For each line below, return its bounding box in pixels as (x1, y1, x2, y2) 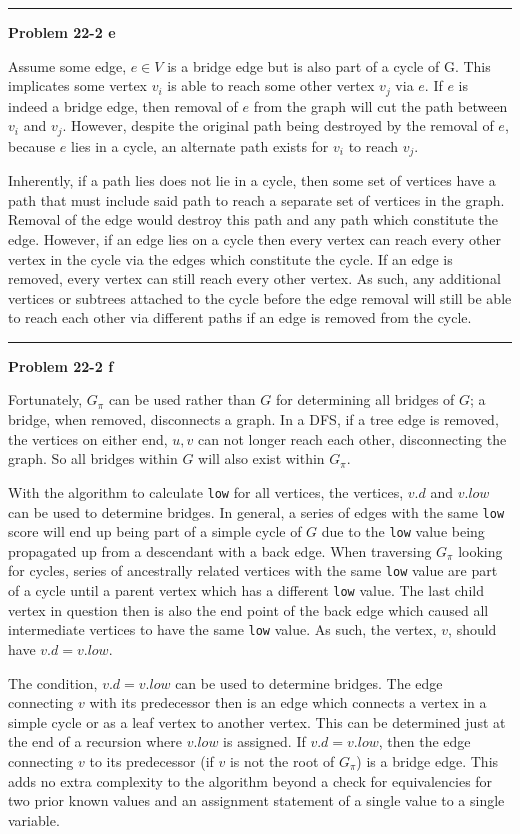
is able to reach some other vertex (167, 75, 375, 96)
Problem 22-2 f (8, 355, 114, 376)
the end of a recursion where (8, 731, 183, 752)
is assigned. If (223, 731, 306, 752)
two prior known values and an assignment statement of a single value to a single (8, 790, 505, 811)
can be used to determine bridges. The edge (175, 672, 443, 693)
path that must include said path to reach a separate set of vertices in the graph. (8, 189, 505, 210)
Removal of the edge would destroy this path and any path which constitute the (8, 209, 499, 230)
